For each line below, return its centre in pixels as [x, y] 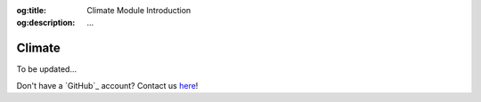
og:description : [46, 23]
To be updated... [47, 69]
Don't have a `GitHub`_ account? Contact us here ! [107, 85]
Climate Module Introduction [139, 10]
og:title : [32, 10]
